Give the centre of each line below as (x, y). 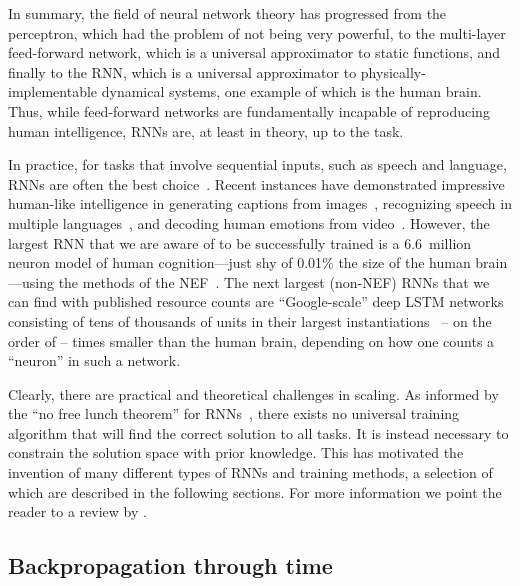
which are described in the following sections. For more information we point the (255, 491)
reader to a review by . (77, 511)
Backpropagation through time (170, 565)
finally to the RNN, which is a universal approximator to (182, 71)
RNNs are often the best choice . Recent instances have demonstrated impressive (256, 183)
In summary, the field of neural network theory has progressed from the (227, 13)
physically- (393, 71)
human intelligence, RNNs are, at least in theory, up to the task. (206, 130)
